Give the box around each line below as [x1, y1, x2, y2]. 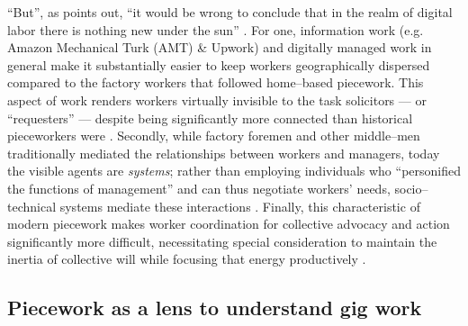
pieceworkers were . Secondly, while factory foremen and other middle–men [7, 126, 420, 145]
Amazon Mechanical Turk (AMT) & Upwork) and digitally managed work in [7, 38, 432, 57]
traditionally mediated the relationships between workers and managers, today [7, 143, 440, 162]
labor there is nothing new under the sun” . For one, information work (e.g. [7, 20, 424, 39]
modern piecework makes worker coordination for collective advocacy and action [7, 214, 450, 233]
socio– [394, 178, 428, 197]
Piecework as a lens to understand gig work [7, 294, 422, 321]
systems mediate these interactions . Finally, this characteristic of [59, 196, 420, 215]
